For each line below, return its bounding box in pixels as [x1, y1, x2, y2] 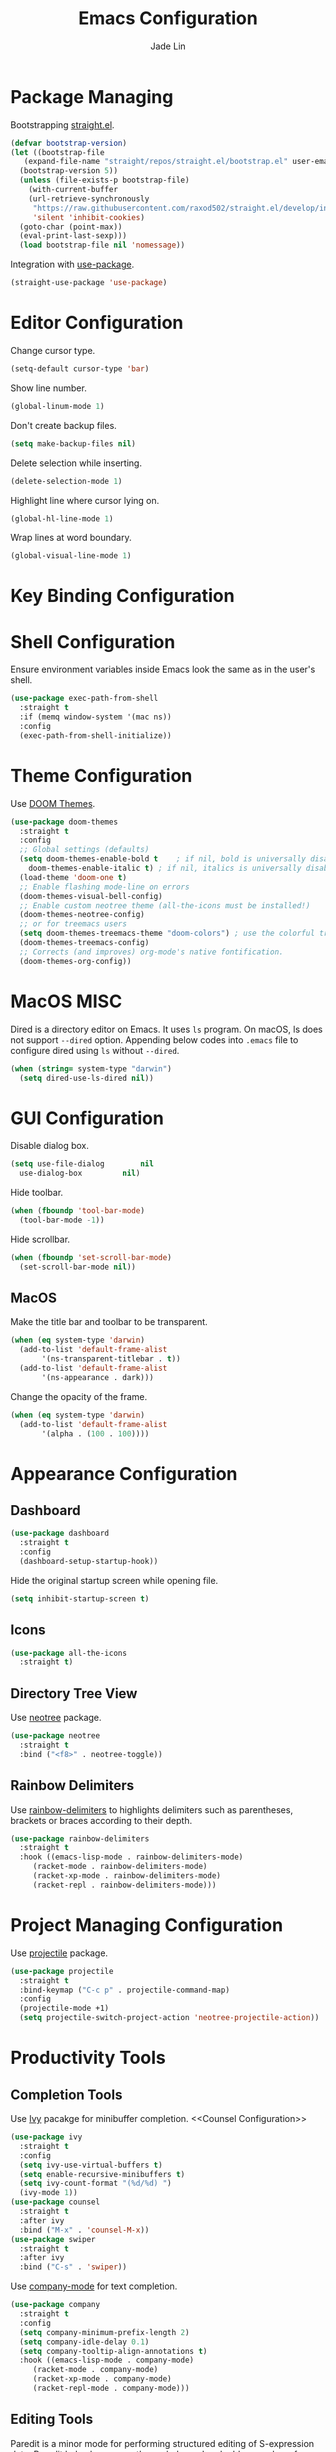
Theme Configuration [10, 764, 193, 787]
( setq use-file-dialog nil [10, 1159, 155, 1169]
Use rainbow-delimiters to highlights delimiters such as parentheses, [10, 1803, 293, 1816]
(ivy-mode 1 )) [19, 2188, 78, 2198]
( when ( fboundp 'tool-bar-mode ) [10, 1206, 145, 1216]
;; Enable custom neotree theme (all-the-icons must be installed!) [19, 900, 311, 911]
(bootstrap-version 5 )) [19, 166, 118, 176]
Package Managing [10, 85, 174, 108]
